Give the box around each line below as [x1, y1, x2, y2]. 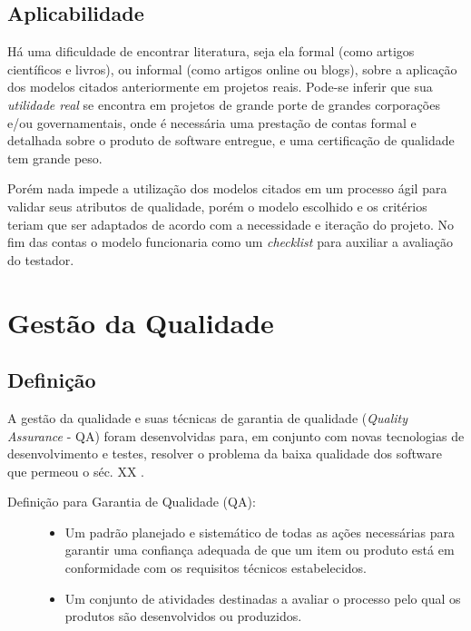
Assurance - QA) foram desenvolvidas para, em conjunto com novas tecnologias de [7, 426, 465, 445]
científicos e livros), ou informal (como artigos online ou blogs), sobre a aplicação [7, 59, 457, 78]
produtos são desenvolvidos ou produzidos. [64, 606, 302, 626]
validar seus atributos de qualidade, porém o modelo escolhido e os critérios [7, 196, 427, 215]
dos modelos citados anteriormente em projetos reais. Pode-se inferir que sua [7, 77, 433, 96]
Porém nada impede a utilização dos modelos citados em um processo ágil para [7, 179, 447, 198]
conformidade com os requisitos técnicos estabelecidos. [64, 558, 368, 577]
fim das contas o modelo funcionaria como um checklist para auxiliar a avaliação [7, 232, 453, 251]
